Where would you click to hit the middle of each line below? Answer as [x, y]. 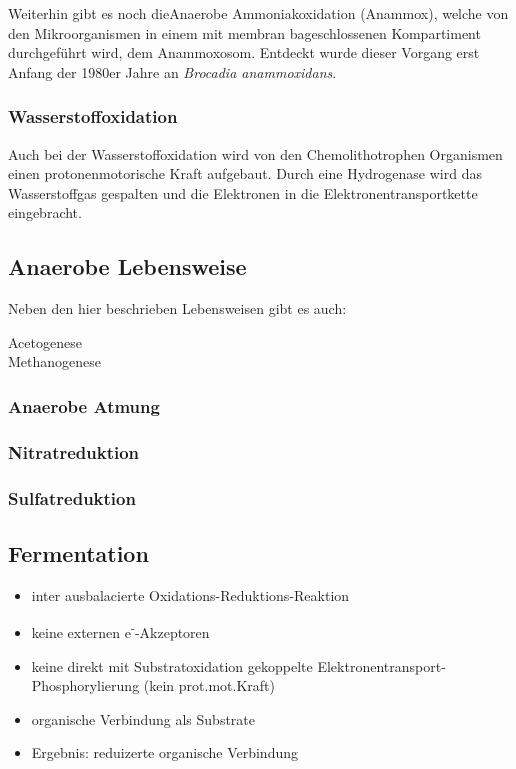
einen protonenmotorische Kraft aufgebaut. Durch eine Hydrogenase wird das [245, 173]
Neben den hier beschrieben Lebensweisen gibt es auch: [177, 308]
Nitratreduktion [74, 451]
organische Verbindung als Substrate [143, 718]
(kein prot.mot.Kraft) [209, 685]
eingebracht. [45, 212]
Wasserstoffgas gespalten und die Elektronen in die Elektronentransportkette [243, 192]
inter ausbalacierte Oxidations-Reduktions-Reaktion [190, 594]
